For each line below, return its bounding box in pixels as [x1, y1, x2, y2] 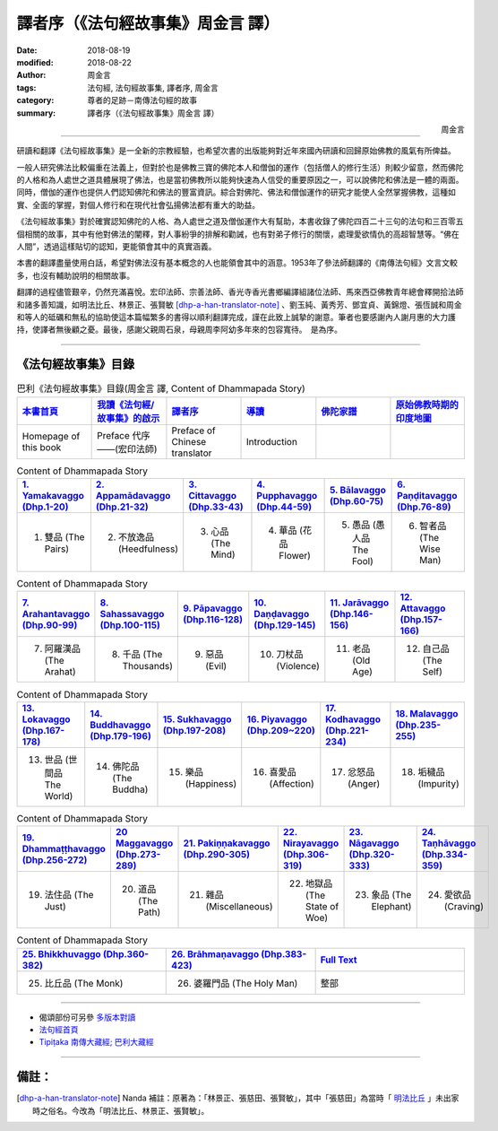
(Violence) [276, 660, 320, 673]
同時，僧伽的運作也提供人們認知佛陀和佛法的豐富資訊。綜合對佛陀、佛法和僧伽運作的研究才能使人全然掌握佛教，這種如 [16, 187, 456, 197]
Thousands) [122, 660, 174, 673]
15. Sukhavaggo [162, 713, 232, 726]
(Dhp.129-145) [253, 619, 316, 631]
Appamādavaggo [95, 490, 171, 502]
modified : [16, 57, 54, 67]
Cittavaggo [188, 490, 237, 502]
